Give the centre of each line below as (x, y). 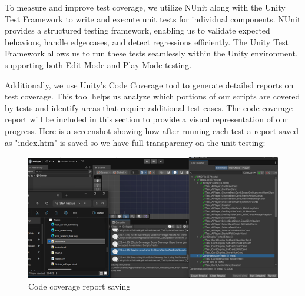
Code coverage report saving (79, 286)
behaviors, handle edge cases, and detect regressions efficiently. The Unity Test (147, 41)
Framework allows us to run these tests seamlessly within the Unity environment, (151, 53)
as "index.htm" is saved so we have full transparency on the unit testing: (135, 142)
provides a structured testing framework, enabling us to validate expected (137, 30)
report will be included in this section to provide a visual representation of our (146, 119)
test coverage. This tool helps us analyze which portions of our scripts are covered (152, 96)
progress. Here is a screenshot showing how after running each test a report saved (152, 130)
